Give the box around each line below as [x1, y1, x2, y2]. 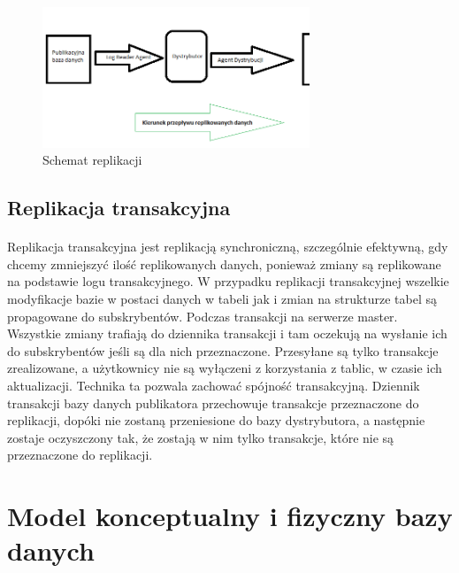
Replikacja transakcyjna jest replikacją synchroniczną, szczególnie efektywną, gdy [7, 237, 448, 256]
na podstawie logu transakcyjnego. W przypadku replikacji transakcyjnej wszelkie [7, 272, 449, 290]
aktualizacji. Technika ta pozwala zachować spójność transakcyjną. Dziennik [7, 376, 420, 395]
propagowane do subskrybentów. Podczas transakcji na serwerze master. [7, 306, 398, 325]
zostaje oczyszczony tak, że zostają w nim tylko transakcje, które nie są [7, 428, 394, 446]
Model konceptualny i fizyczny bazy [7, 498, 453, 534]
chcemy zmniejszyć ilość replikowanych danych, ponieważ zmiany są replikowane [7, 254, 441, 273]
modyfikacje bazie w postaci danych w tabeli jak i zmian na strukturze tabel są [7, 290, 438, 308]
